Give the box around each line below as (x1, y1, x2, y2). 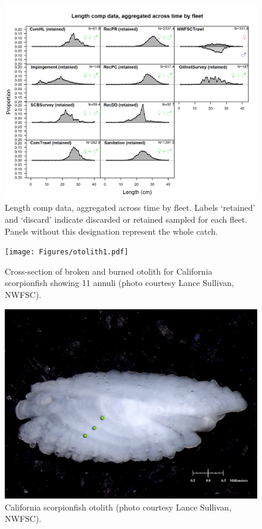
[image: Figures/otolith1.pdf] (5, 248, 129, 257)
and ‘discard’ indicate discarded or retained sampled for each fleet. (5, 213, 248, 226)
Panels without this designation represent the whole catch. (5, 224, 218, 237)
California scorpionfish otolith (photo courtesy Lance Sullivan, (5, 500, 232, 513)
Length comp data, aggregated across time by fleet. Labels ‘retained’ (5, 201, 255, 214)
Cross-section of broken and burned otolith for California (5, 264, 213, 277)
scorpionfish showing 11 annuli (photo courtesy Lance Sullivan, (5, 276, 234, 289)
